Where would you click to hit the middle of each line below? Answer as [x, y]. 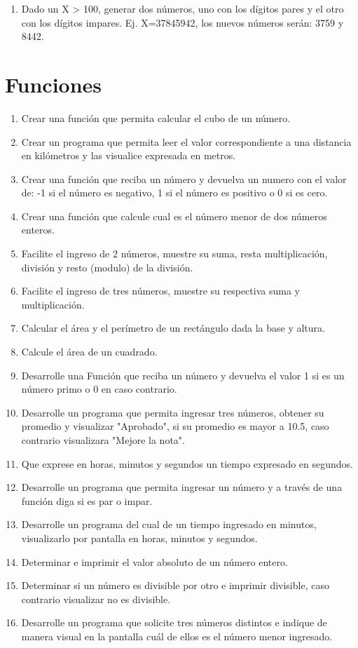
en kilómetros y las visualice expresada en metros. [129, 155]
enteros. [38, 230]
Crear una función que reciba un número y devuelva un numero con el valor [184, 178]
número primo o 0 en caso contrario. [99, 389]
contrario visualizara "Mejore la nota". [103, 440]
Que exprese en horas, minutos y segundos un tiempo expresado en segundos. [187, 463]
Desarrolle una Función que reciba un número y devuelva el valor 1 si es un [183, 375]
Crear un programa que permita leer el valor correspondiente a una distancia [186, 141]
